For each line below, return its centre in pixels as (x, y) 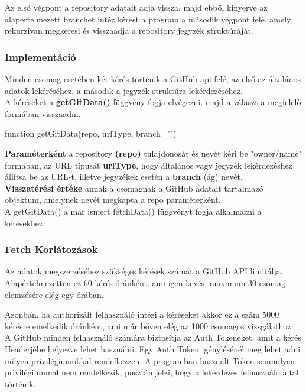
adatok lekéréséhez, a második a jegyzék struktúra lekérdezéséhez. (124, 90)
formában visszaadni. (43, 113)
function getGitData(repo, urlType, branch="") (91, 133)
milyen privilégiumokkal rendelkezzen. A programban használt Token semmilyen (150, 360)
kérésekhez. (25, 223)
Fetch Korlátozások (51, 249)
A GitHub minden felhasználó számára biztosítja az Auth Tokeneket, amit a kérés (153, 337)
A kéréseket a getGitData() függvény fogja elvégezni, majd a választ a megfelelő (153, 102)
